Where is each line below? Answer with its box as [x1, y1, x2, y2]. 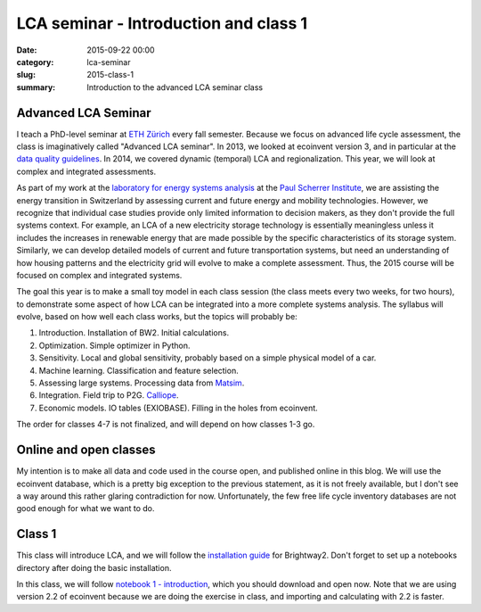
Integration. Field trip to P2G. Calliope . [38, 390, 179, 401]
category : [16, 56, 54, 67]
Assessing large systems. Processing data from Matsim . [38, 377, 245, 388]
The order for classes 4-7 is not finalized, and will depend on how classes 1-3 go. [16, 419, 315, 430]
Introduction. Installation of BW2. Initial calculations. [38, 327, 230, 338]
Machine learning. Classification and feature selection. [38, 365, 240, 376]
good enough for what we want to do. [16, 503, 155, 514]
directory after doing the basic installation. [16, 562, 172, 573]
